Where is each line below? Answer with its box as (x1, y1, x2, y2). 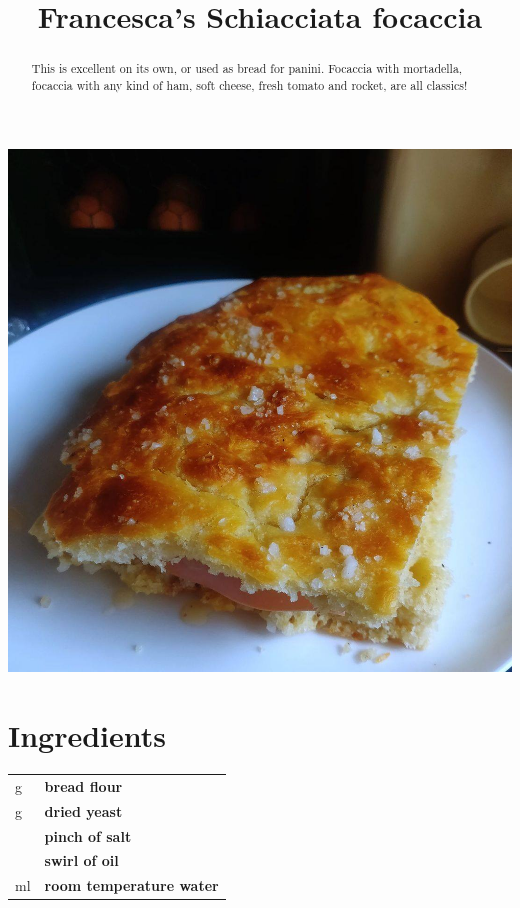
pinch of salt (44, 825, 132, 846)
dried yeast (44, 800, 123, 821)
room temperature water (44, 875, 219, 896)
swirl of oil (44, 850, 119, 871)
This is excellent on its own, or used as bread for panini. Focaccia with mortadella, (31, 60, 463, 77)
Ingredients (8, 715, 167, 756)
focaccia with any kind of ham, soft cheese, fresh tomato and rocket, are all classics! (31, 76, 468, 93)
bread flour (44, 775, 123, 796)
